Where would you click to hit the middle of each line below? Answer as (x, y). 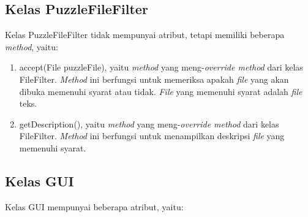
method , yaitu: (32, 46)
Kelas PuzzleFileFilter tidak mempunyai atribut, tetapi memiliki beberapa (145, 35)
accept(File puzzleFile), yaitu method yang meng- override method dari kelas (161, 67)
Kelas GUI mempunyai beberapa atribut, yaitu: (94, 206)
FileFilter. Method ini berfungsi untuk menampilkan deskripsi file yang (152, 136)
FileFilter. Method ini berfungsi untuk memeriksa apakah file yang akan (154, 79)
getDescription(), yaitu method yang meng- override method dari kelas (149, 124)
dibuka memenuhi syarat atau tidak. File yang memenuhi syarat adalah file (161, 91)
